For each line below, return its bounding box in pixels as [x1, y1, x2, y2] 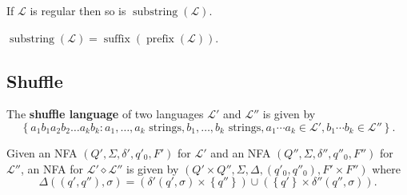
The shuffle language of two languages [6, 105, 204, 122]
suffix [103, 33, 130, 45]
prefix [146, 33, 174, 45]
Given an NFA [6, 144, 78, 161]
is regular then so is [30, 2, 126, 18]
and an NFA [210, 144, 271, 161]
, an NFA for [20, 160, 83, 177]
